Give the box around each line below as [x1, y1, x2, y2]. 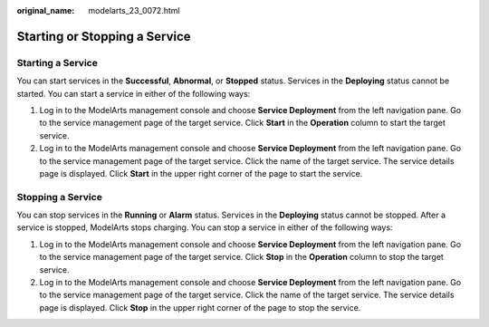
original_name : [16, 5, 75, 15]
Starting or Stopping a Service [16, 28, 191, 44]
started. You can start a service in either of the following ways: [16, 88, 251, 99]
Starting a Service [16, 56, 99, 69]
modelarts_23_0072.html [88, 5, 180, 15]
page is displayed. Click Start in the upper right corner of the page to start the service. [39, 168, 363, 178]
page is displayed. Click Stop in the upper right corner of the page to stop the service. [39, 302, 361, 313]
